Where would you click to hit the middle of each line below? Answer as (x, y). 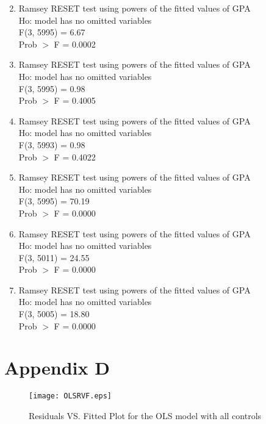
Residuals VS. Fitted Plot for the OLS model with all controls (145, 416)
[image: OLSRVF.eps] (70, 396)
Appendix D (57, 368)
